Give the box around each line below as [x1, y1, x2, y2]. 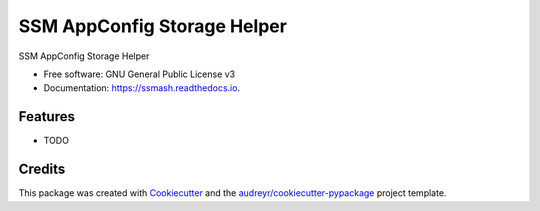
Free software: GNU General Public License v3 [43, 68, 236, 80]
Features [18, 108, 75, 125]
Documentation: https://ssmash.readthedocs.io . [43, 82, 240, 94]
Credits [18, 161, 66, 178]
